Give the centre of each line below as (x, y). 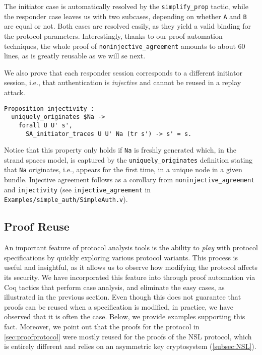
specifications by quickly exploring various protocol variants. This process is (121, 257)
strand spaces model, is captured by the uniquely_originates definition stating (128, 159)
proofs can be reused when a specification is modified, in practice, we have (119, 306)
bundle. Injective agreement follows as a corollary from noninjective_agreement (129, 180)
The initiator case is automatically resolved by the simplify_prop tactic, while (126, 6)
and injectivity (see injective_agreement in (78, 189)
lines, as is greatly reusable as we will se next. (75, 56)
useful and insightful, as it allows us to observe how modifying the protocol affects (131, 267)
